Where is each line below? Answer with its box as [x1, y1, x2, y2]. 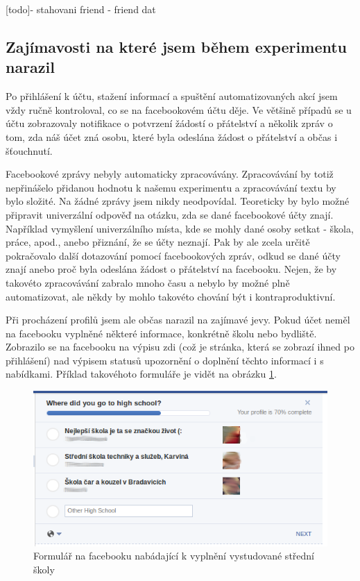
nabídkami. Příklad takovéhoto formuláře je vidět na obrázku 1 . [6, 367, 277, 381]
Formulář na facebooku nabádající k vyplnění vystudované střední [33, 548, 314, 563]
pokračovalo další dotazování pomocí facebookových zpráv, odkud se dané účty [6, 248, 341, 262]
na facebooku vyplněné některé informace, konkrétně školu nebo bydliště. [6, 326, 317, 340]
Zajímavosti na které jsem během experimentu [6, 35, 348, 57]
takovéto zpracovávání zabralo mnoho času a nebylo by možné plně [6, 275, 290, 289]
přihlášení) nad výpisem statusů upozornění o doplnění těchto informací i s [6, 353, 324, 367]
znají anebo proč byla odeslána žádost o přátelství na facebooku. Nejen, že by [6, 262, 337, 276]
